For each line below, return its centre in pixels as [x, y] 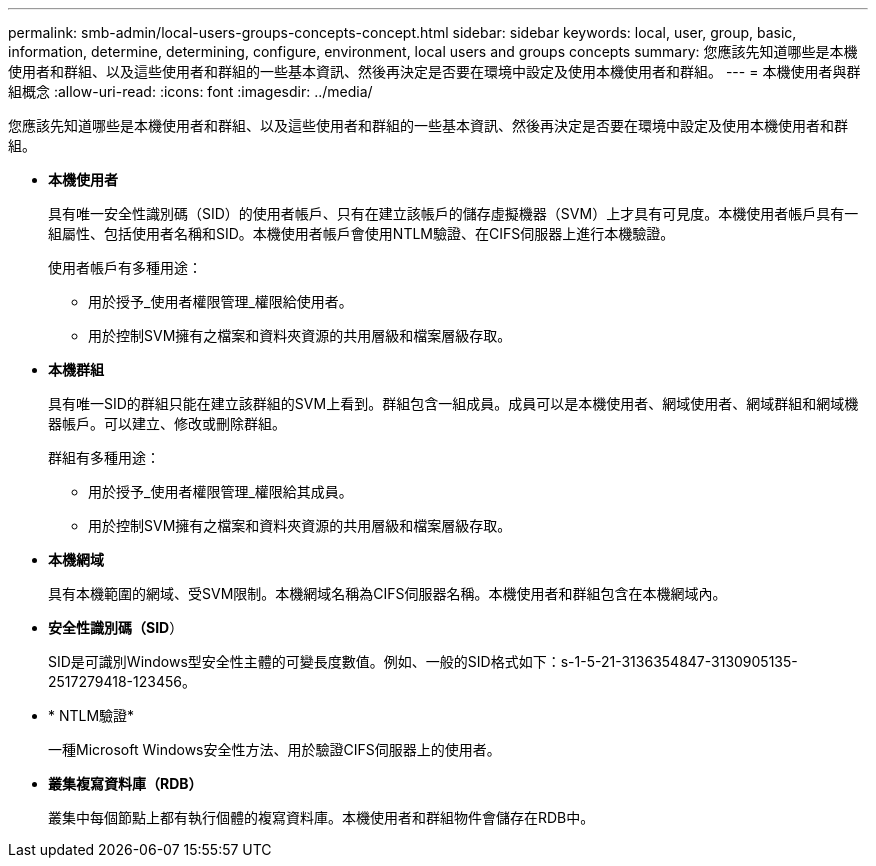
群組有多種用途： [104, 457]
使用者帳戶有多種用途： [125, 267]
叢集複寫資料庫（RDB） [125, 783]
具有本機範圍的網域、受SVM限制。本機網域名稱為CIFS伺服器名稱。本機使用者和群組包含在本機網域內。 [387, 593]
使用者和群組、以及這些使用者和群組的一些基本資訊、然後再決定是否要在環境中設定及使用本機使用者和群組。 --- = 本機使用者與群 [434, 71]
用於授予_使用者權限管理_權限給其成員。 [220, 491]
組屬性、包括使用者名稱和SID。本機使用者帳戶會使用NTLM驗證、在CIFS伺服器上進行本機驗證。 [361, 233]
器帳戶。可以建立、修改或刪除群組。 [167, 423]
